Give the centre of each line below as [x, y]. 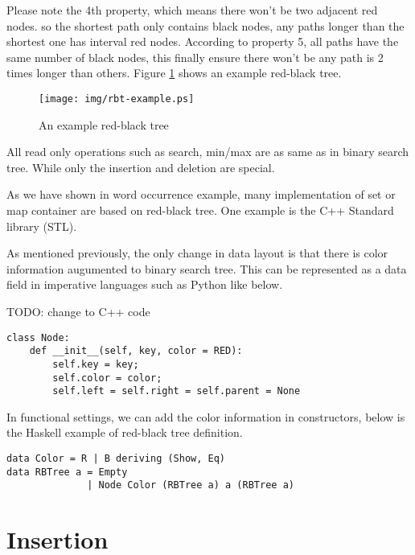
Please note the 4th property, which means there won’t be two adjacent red [192, 10]
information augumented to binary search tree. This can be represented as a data [207, 268]
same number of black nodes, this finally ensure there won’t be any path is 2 [195, 57]
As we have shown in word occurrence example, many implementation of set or [201, 194]
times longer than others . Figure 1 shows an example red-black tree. [174, 73]
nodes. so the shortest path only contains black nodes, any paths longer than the [205, 25]
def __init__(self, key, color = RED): [136, 351]
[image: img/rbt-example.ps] [117, 99]
